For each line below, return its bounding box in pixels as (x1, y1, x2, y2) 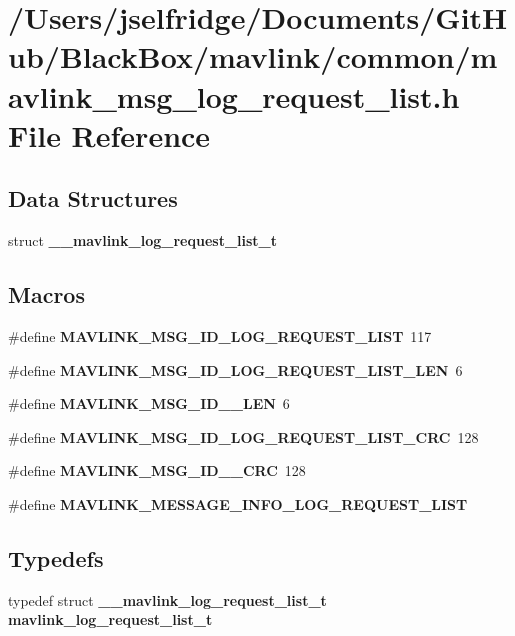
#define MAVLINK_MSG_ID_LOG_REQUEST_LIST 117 (8, 325, 432, 346)
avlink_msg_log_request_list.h (8, 75, 460, 116)
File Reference (8, 114, 211, 155)
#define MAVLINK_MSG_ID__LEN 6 (8, 393, 290, 414)
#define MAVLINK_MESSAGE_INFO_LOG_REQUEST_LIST (8, 493, 468, 514)
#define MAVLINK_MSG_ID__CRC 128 (8, 460, 306, 481)
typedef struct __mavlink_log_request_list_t (8, 589, 327, 610)
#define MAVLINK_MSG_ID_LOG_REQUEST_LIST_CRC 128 (8, 426, 479, 447)
